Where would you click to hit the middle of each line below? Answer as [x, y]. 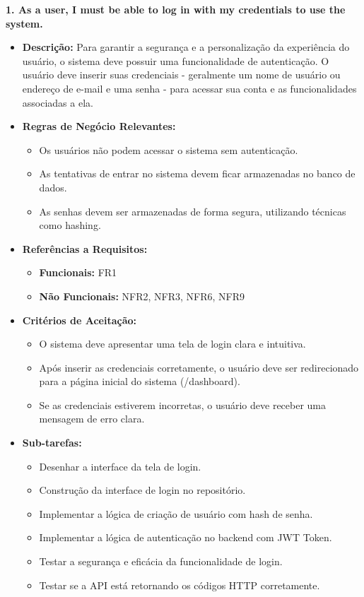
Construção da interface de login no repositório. [142, 490]
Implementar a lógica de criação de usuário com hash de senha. [176, 513]
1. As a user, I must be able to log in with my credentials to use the [176, 9]
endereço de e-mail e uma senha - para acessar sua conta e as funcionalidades [189, 88]
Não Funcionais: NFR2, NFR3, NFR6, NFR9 [142, 296]
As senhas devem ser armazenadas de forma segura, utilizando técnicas [193, 211]
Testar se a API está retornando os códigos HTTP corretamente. [180, 585]
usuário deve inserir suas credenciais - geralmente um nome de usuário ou [181, 75]
